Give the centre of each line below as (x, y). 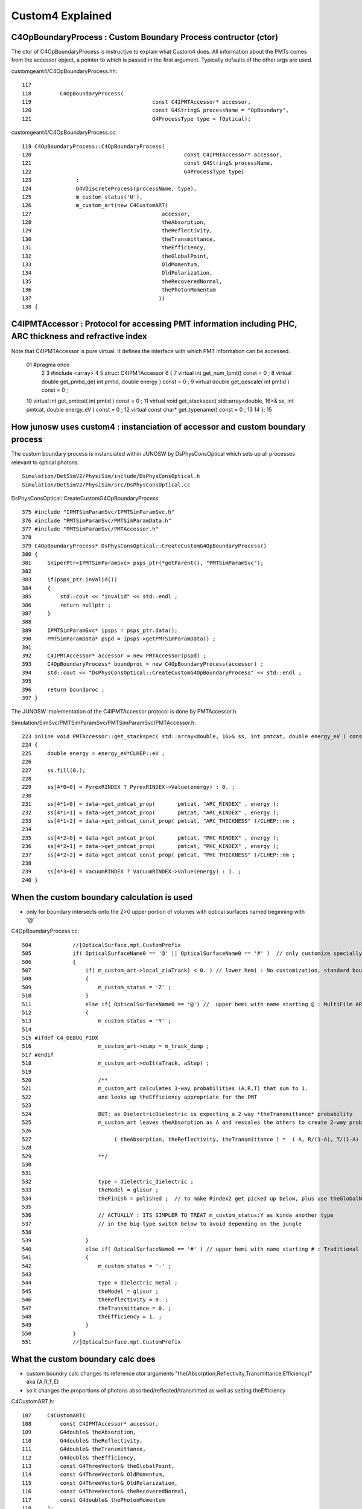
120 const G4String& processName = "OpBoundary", (156, 110)
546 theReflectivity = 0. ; (95, 1300)
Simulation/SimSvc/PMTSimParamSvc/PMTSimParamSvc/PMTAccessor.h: (103, 723)
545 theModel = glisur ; (91, 1291)
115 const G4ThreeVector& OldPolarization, (100, 1483)
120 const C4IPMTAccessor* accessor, (152, 155)
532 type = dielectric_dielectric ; (108, 1181)
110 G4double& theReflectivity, (82, 1440)
